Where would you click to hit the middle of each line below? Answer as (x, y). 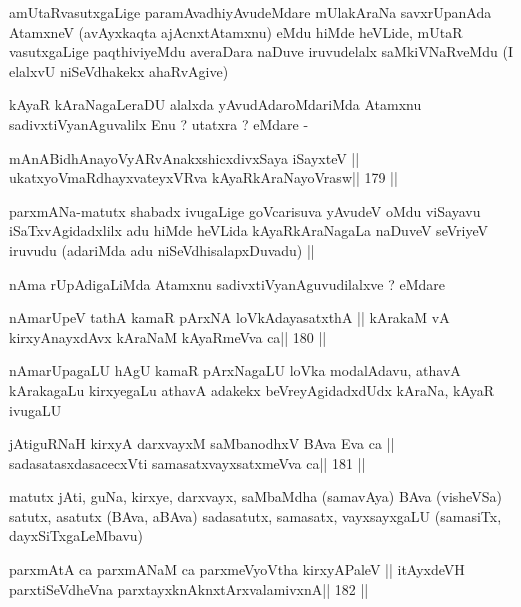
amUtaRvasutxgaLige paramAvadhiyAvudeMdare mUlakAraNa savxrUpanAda (250, 12)
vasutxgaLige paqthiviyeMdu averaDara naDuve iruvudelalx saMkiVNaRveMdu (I (261, 51)
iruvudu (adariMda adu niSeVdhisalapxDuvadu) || (162, 249)
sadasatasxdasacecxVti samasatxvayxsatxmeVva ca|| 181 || (187, 462)
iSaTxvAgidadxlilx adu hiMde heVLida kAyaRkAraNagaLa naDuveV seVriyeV (248, 230)
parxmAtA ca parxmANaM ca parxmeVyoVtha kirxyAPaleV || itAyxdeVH (237, 569)
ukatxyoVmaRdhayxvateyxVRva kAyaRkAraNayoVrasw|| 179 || (203, 177)
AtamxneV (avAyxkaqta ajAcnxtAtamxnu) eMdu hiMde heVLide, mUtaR (236, 31)
